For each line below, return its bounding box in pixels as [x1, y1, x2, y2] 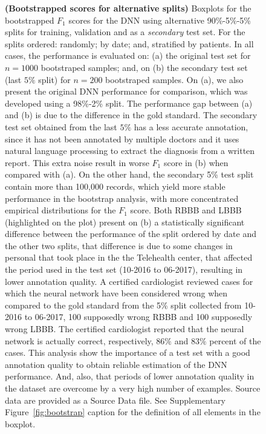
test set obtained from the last [5, 120, 117, 133]
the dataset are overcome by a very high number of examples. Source [5, 382, 261, 394]
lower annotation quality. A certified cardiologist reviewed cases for [5, 275, 253, 287]
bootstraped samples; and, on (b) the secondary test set [41, 61, 248, 73]
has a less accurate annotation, [134, 120, 248, 133]
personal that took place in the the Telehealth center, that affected [5, 251, 253, 264]
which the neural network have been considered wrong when [5, 287, 228, 299]
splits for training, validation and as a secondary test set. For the [5, 25, 245, 38]
